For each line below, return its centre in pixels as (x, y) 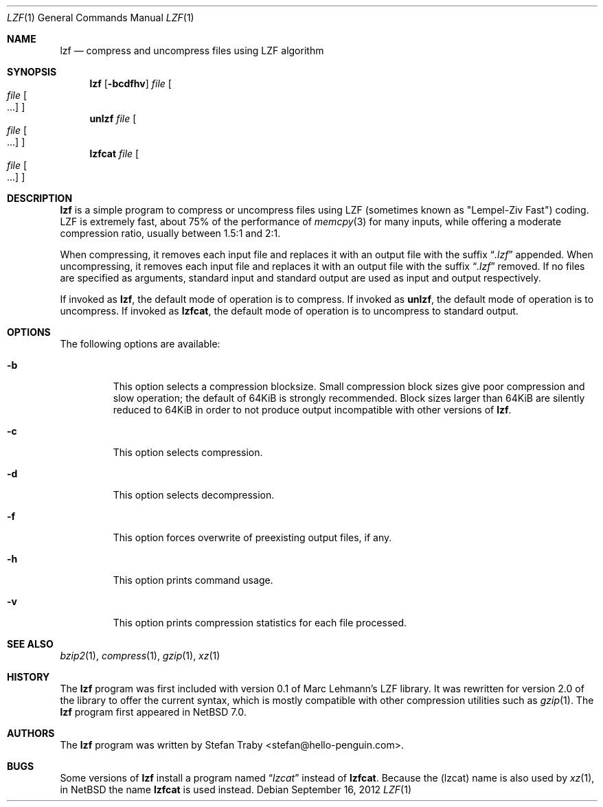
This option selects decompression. (194, 495)
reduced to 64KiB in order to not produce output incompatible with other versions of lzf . (312, 410)
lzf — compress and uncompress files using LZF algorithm (192, 50)
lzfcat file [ (114, 154)
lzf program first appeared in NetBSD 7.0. (153, 712)
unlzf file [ (113, 118)
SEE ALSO (30, 644)
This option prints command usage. (193, 580)
